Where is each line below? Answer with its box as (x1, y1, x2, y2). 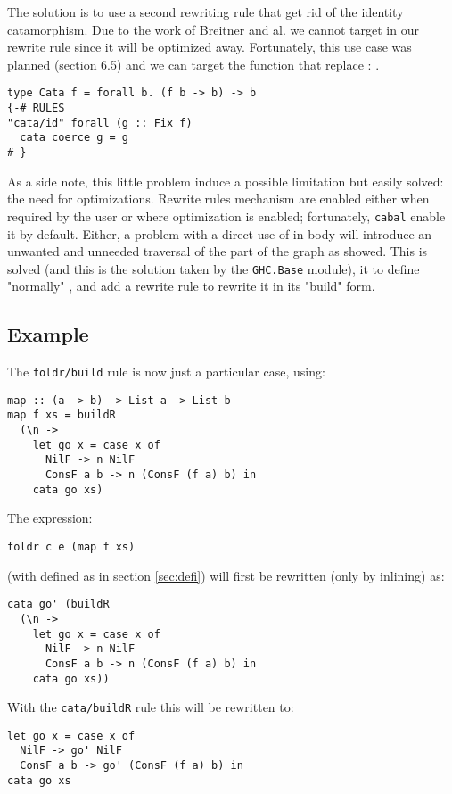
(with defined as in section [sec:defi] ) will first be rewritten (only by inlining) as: (7, 566, 445, 584)
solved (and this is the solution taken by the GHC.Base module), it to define (7, 259, 420, 277)
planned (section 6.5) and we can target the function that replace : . (7, 54, 380, 73)
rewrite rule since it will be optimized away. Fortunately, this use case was (7, 37, 412, 56)
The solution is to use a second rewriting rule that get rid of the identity (7, 3, 404, 21)
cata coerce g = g (20, 131, 129, 145)
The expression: (7, 509, 93, 527)
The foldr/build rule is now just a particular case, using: (7, 362, 325, 381)
